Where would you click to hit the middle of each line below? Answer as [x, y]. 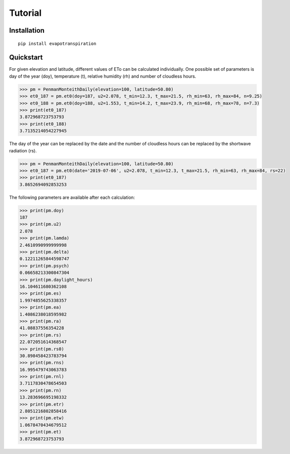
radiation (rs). [23, 150]
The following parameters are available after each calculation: [72, 197]
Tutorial [25, 13]
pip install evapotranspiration [57, 44]
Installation [27, 30]
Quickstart [26, 58]
